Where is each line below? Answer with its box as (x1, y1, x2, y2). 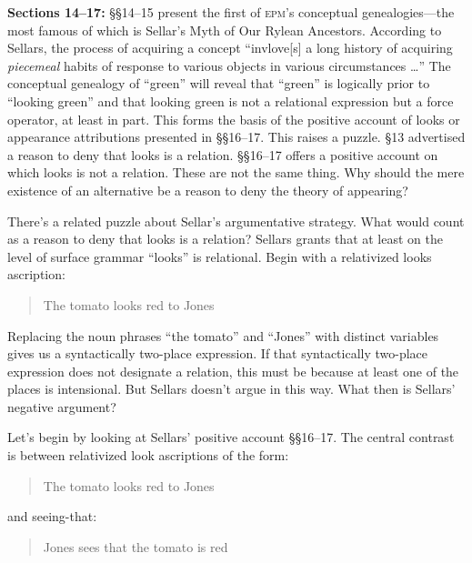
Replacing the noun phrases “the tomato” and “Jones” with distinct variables (7, 326, 439, 345)
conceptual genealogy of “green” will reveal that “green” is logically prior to (7, 74, 430, 93)
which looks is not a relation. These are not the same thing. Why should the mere (7, 163, 465, 182)
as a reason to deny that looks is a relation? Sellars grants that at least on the (7, 229, 443, 248)
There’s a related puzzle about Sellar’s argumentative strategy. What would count (7, 211, 465, 230)
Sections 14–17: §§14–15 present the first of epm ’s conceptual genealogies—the (7, 3, 455, 21)
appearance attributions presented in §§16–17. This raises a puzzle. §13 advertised (7, 127, 466, 146)
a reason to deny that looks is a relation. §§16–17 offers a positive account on (7, 145, 438, 164)
